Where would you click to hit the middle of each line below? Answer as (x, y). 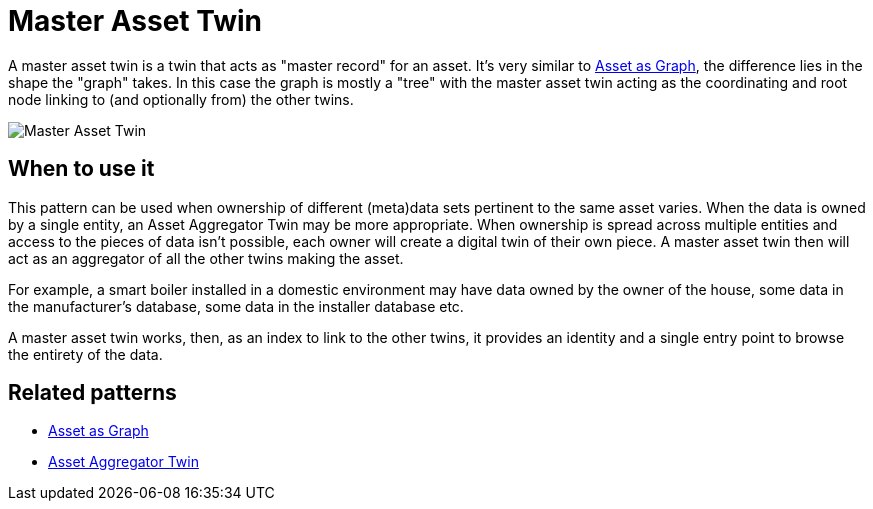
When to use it (81, 169)
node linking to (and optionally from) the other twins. (181, 99)
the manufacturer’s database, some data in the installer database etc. (236, 306)
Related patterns (92, 393)
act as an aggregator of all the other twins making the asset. (206, 258)
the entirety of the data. (85, 354)
